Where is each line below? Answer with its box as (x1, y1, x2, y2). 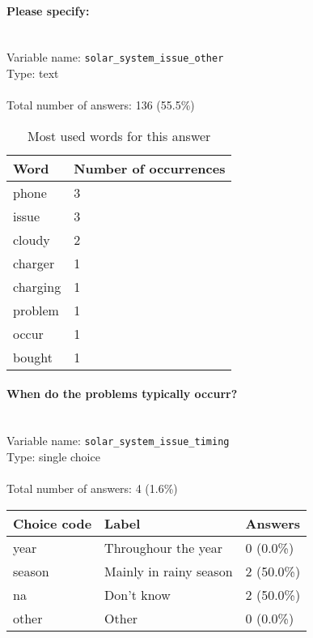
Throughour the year (104, 537, 223, 557)
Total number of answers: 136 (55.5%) (6, 96, 195, 113)
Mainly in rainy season (104, 561, 233, 580)
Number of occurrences (74, 158, 226, 178)
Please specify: (6, 2, 90, 19)
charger (13, 253, 55, 272)
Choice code (13, 513, 92, 533)
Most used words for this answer (27, 126, 211, 145)
